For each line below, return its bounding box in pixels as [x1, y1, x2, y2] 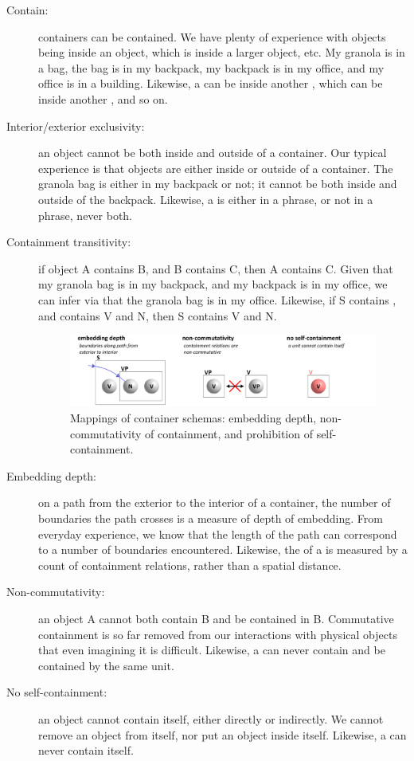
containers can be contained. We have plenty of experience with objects [38, 28, 386, 45]
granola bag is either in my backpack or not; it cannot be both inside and [38, 175, 397, 192]
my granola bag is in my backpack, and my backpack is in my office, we [38, 276, 388, 292]
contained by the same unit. [38, 657, 174, 673]
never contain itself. [38, 742, 134, 759]
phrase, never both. [38, 206, 133, 223]
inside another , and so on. [38, 90, 168, 107]
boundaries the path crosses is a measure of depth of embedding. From [38, 510, 383, 527]
